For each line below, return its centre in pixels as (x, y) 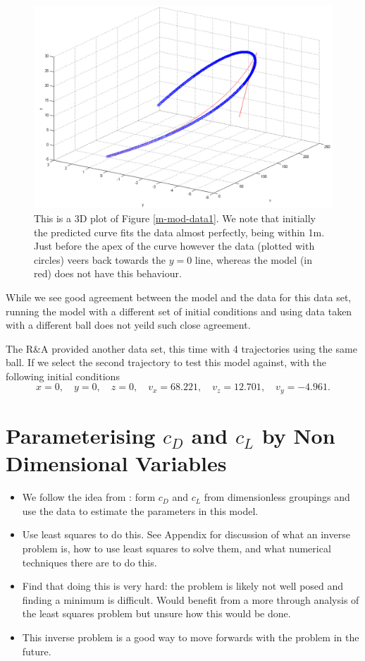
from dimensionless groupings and (277, 497)
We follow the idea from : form (89, 497)
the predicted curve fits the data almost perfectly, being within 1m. (179, 232)
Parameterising (81, 436)
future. (37, 651)
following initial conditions (63, 376)
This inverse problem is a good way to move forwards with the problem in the (191, 637)
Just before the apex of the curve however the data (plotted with (174, 246)
